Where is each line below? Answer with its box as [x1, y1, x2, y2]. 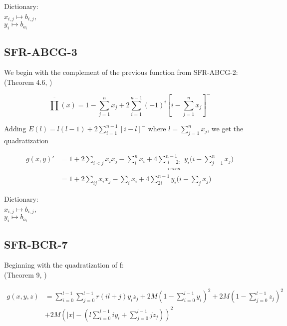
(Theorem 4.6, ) [4, 76, 52, 87]
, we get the [207, 123, 244, 134]
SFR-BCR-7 [4, 236, 68, 252]
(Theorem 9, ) [4, 270, 47, 280]
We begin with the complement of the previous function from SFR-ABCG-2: [4, 67, 238, 77]
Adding [4, 123, 26, 134]
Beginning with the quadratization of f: [4, 260, 124, 270]
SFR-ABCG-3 [4, 43, 77, 59]
